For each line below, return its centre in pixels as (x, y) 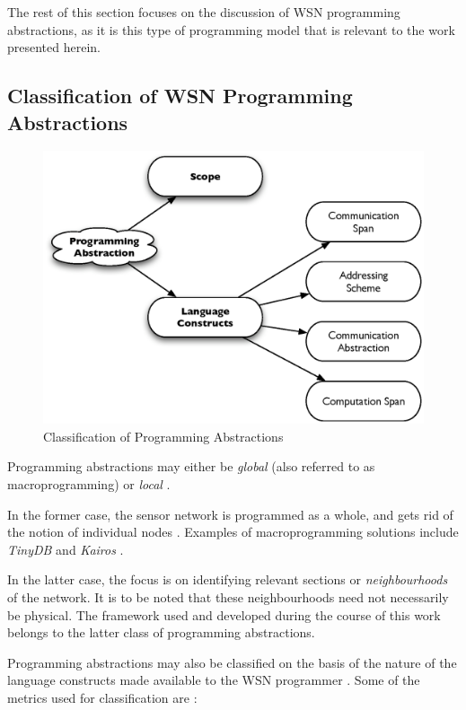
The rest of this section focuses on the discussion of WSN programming (204, 12)
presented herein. (54, 47)
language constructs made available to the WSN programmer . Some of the (214, 680)
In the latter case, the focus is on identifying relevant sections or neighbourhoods (228, 579)
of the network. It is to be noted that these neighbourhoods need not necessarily (228, 597)
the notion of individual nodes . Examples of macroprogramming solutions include (233, 532)
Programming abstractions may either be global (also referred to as (191, 466)
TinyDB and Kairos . (66, 549)
